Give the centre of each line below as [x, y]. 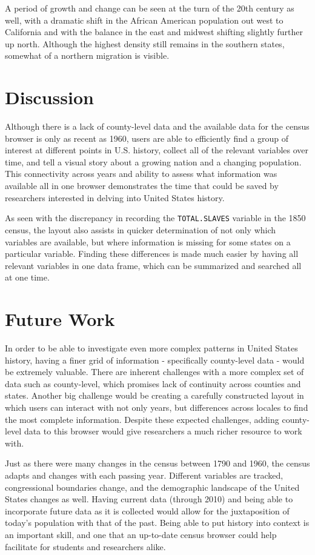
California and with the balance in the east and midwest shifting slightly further [154, 32]
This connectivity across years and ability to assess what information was [141, 174]
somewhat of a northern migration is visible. [87, 55]
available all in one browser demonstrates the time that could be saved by [142, 186]
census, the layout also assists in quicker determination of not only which [141, 229]
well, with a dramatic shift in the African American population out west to [144, 20]
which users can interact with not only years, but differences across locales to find [157, 407]
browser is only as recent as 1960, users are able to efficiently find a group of [147, 138]
